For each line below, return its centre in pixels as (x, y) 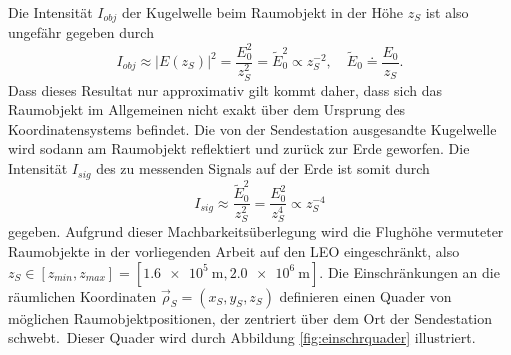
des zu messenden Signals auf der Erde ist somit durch (263, 168)
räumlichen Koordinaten (82, 295)
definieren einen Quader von (365, 295)
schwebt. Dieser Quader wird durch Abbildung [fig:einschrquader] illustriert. (242, 337)
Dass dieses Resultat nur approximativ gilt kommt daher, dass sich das (225, 89)
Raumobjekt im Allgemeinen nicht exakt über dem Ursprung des (207, 109)
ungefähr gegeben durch (81, 32)
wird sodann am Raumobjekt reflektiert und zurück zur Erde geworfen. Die (239, 148)
